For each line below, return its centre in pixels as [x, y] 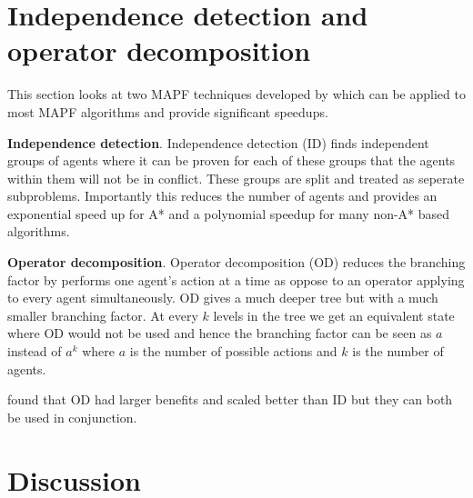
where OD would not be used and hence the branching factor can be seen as [220, 333]
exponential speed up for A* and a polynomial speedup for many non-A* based [229, 213]
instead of [35, 351]
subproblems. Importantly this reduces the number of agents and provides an [222, 196]
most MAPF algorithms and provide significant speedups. [168, 111]
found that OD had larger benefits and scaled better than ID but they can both [230, 399]
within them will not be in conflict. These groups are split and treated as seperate [236, 178]
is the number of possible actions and [233, 351]
